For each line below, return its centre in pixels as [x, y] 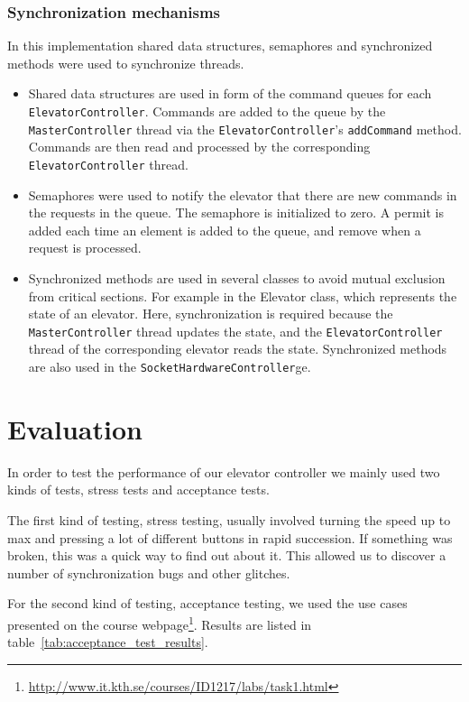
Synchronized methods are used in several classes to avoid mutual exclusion [237, 277]
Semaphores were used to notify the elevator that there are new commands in [243, 194]
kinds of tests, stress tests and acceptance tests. [138, 490]
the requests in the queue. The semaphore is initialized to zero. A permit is [236, 212]
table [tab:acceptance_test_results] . [108, 642]
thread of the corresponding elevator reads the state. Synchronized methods [238, 349]
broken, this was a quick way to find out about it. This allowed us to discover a [227, 555]
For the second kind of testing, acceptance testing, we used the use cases [207, 603]
